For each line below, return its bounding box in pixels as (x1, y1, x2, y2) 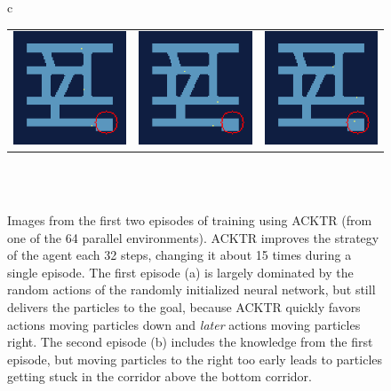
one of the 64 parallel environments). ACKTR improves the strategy (7, 228, 379, 246)
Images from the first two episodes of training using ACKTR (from (7, 210, 372, 229)
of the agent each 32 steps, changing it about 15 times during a (7, 246, 352, 264)
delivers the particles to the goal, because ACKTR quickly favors (7, 297, 361, 316)
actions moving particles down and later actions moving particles (7, 315, 361, 333)
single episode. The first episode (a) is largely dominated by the (7, 262, 354, 281)
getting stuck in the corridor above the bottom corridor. (7, 367, 312, 386)
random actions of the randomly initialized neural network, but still (7, 280, 376, 299)
